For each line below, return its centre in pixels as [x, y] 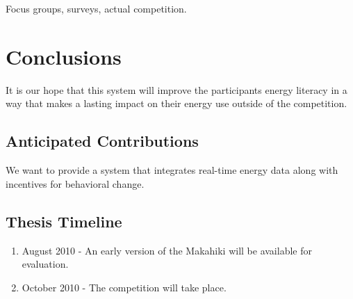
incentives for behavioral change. [75, 183]
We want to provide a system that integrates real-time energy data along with [172, 170]
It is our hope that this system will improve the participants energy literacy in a [176, 89]
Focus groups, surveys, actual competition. [96, 8]
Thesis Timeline [64, 221]
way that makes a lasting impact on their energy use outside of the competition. [176, 103]
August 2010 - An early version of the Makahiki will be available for [167, 250]
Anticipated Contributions [102, 141]
